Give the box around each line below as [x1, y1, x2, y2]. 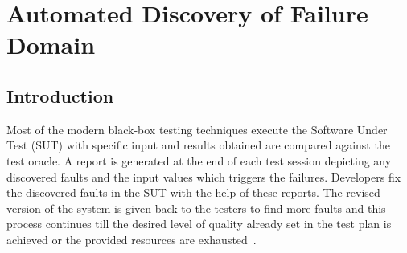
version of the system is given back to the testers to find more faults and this [6, 199, 386, 216]
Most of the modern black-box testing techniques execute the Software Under [6, 120, 388, 137]
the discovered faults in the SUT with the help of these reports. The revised [6, 184, 380, 201]
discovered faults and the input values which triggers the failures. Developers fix [6, 168, 401, 185]
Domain [6, 28, 96, 61]
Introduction [6, 83, 114, 108]
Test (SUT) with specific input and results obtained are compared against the [6, 137, 390, 153]
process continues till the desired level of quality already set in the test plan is [6, 215, 392, 232]
